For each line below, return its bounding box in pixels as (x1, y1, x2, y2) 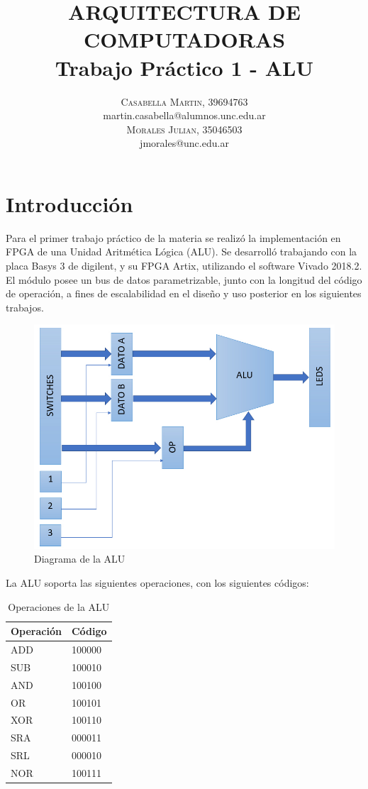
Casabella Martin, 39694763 (121, 94, 248, 109)
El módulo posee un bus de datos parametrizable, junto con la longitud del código (6, 272, 362, 287)
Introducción (6, 189, 133, 218)
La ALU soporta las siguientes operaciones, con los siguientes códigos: (6, 575, 309, 590)
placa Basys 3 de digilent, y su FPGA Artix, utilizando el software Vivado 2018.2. (6, 258, 362, 272)
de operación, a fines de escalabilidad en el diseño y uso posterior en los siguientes (6, 286, 362, 301)
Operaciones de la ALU (8, 599, 110, 614)
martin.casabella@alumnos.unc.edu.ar (103, 108, 266, 123)
